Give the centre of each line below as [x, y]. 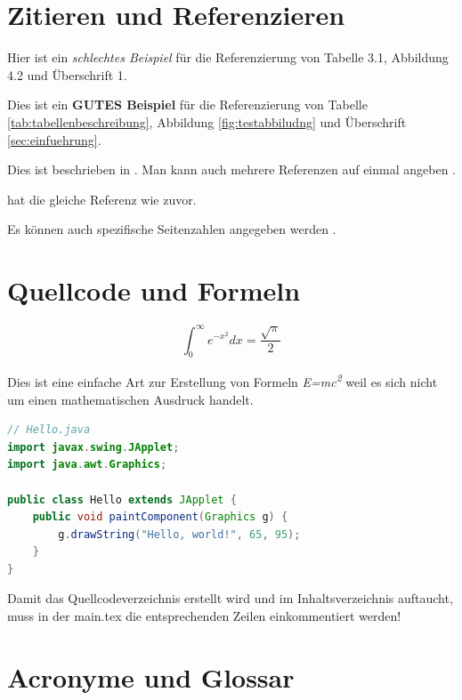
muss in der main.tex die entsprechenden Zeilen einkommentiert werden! [204, 616]
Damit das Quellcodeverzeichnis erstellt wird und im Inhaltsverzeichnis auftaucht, [230, 598]
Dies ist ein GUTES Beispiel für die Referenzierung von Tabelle [187, 105]
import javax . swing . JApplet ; [93, 447]
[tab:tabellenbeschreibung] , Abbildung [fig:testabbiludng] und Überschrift [207, 121]
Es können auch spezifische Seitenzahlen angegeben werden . [172, 229]
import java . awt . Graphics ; [87, 465]
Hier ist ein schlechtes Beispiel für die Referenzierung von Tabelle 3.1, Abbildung [228, 57]
